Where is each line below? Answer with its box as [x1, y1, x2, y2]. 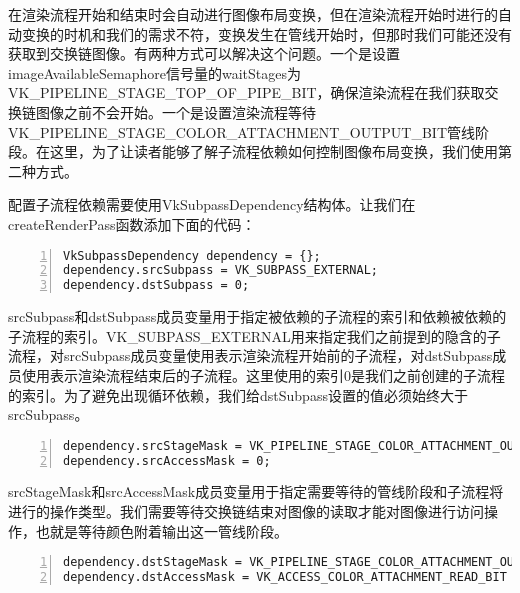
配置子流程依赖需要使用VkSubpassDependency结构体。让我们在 [8, 194, 416, 215]
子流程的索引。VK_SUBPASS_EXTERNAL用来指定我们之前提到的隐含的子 [8, 325, 501, 346]
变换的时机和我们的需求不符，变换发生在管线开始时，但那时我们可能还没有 [21, 23, 512, 44]
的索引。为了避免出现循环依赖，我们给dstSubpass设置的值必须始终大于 [8, 384, 468, 405]
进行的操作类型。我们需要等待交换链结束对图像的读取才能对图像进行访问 [8, 501, 484, 522]
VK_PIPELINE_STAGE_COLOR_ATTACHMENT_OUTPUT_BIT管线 [8, 121, 475, 142]
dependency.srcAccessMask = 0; [63, 453, 271, 468]
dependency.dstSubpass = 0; [63, 278, 250, 293]
